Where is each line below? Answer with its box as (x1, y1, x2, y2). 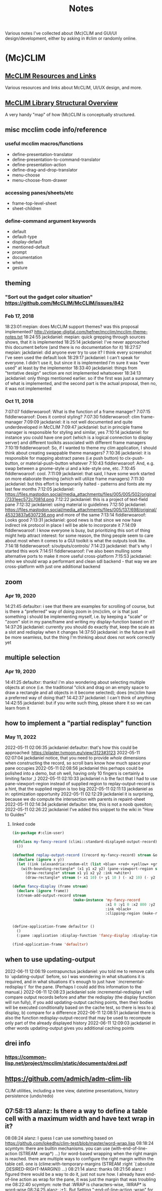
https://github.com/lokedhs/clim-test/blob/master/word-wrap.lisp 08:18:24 (5, 1140, 154, 1146)
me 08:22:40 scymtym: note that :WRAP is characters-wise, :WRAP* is (5, 1181, 147, 1187)
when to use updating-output (5, 955, 96, 964)
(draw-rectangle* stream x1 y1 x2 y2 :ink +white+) (25, 871, 132, 876)
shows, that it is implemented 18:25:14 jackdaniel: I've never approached (5, 339, 149, 345)
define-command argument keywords (5, 217, 96, 224)
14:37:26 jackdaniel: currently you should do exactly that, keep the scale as (5, 624, 155, 630)
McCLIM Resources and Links (5, 71, 97, 80)
